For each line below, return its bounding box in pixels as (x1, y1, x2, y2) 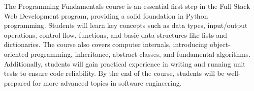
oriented (4, 48, 29, 59)
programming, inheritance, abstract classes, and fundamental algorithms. (31, 48, 251, 59)
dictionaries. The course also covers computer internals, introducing (4, 39, 208, 49)
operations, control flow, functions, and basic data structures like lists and (4, 29, 227, 40)
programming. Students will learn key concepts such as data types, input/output (4, 20, 248, 30)
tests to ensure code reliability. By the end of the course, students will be (4, 68, 224, 78)
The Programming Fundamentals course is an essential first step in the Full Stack (4, 1, 250, 11)
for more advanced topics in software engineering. (32, 77, 182, 88)
